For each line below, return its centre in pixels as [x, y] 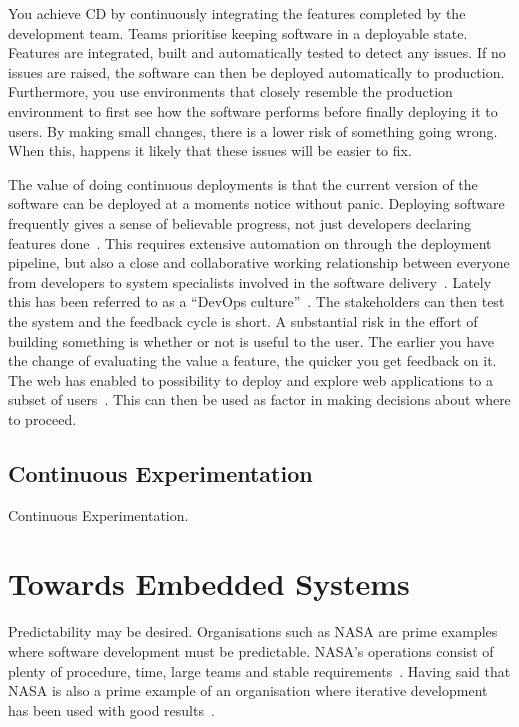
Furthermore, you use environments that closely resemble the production [230, 91]
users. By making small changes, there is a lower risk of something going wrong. [253, 130]
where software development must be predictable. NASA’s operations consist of [251, 650]
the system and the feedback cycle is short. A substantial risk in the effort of [243, 320]
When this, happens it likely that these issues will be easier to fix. [210, 150]
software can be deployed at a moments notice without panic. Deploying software [256, 203]
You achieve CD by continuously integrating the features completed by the [237, 13]
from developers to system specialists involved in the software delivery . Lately [250, 281]
